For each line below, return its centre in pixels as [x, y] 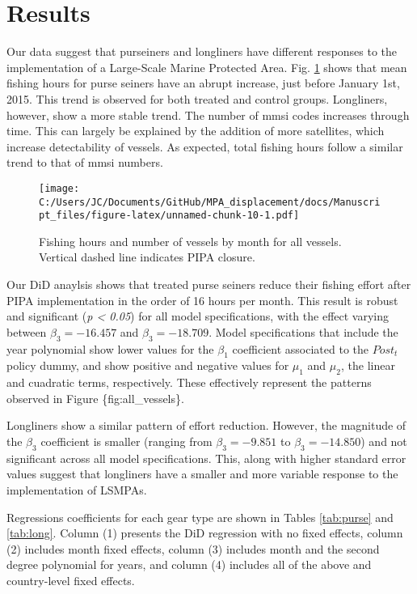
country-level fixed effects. [71, 580]
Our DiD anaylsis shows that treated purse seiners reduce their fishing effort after [209, 284]
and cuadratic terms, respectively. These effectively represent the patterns [189, 382]
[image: [59, 188]
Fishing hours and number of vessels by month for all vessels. [190, 241]
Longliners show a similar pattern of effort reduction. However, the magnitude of [206, 425]
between [27, 331]
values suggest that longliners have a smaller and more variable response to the [202, 474]
